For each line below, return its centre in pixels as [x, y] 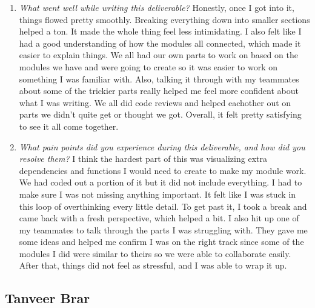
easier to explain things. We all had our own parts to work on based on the [158, 55]
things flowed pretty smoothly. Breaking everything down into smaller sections [164, 19]
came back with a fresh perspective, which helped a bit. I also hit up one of [159, 218]
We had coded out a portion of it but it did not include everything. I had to [161, 182]
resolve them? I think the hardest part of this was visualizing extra [143, 159]
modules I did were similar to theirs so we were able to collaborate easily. [155, 253]
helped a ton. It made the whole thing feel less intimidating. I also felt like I [160, 31]
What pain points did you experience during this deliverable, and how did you [162, 146]
